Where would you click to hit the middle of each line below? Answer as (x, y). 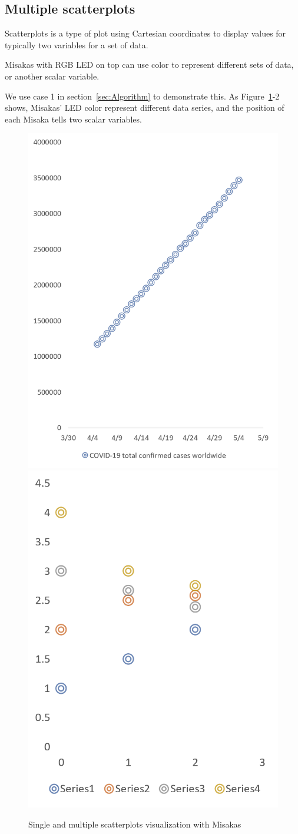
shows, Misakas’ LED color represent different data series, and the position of (145, 107)
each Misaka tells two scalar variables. (73, 119)
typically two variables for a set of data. (77, 44)
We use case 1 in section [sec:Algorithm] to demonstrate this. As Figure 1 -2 (142, 96)
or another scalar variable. (52, 76)
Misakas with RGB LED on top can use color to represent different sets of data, (149, 64)
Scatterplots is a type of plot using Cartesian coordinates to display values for (145, 33)
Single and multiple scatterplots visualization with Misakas (135, 824)
